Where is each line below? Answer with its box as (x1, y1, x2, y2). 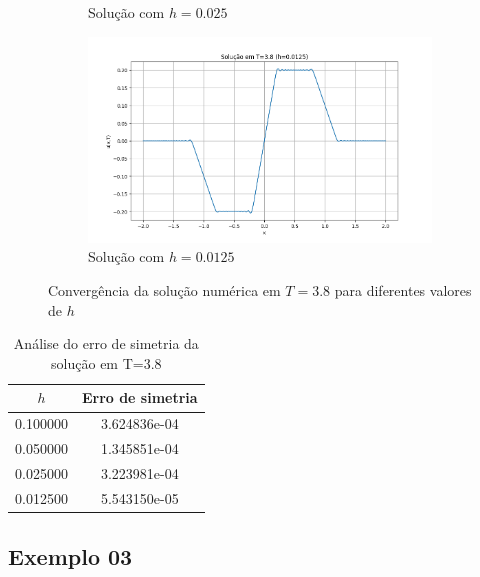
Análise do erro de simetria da (13, 333, 199, 354)
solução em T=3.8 (51, 352, 162, 373)
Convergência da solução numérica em (48, 280, 281, 301)
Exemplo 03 (8, 541, 133, 572)
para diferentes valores (334, 280, 472, 301)
